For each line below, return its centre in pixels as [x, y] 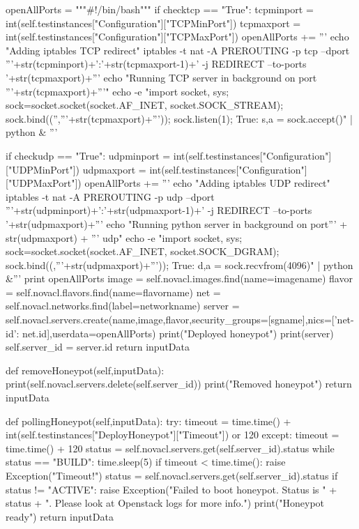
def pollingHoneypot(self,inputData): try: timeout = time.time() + [148, 421]
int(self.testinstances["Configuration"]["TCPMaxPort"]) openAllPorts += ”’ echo [177, 37]
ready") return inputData [60, 516]
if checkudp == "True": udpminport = [88, 155]
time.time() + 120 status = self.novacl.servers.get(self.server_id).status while [170, 448]
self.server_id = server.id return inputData [98, 347]
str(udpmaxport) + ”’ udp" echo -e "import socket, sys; [124, 237]
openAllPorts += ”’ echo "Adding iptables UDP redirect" [207, 183]
